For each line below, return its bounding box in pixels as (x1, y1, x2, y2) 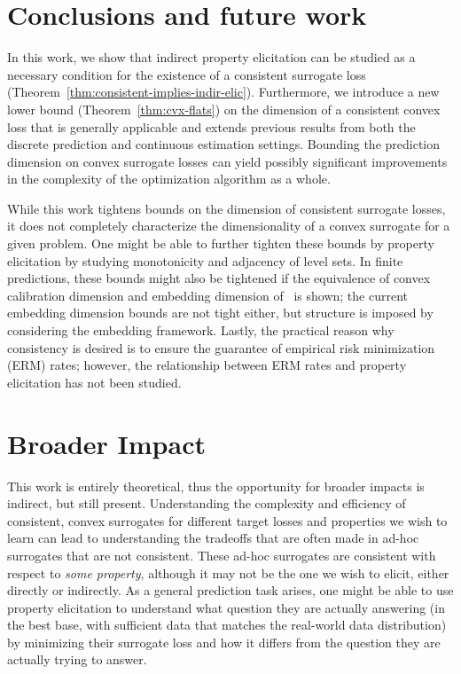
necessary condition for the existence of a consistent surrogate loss (7, 65, 366, 83)
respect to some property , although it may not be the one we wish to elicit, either (7, 563, 449, 582)
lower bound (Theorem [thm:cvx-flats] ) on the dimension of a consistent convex (7, 99, 441, 118)
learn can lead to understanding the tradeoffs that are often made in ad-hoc (7, 529, 419, 547)
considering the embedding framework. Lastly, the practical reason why (7, 321, 395, 340)
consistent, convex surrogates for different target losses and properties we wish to (7, 511, 448, 529)
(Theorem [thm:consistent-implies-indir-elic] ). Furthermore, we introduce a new (7, 82, 440, 101)
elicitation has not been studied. (7, 372, 182, 391)
